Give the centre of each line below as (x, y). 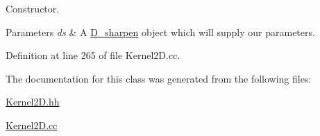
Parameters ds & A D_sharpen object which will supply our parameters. (160, 32)
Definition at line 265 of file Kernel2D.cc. (93, 55)
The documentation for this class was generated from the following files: (159, 78)
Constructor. (33, 8)
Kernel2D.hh (33, 102)
